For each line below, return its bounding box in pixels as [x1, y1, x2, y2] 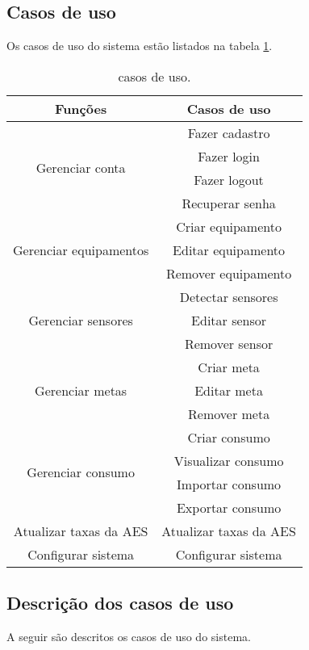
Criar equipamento [176, 216, 282, 236]
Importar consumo [177, 474, 282, 493]
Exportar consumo [176, 497, 282, 517]
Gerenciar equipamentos [13, 240, 149, 259]
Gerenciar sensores [28, 310, 133, 329]
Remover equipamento [165, 263, 292, 283]
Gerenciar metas [35, 380, 127, 400]
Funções [55, 99, 107, 118]
